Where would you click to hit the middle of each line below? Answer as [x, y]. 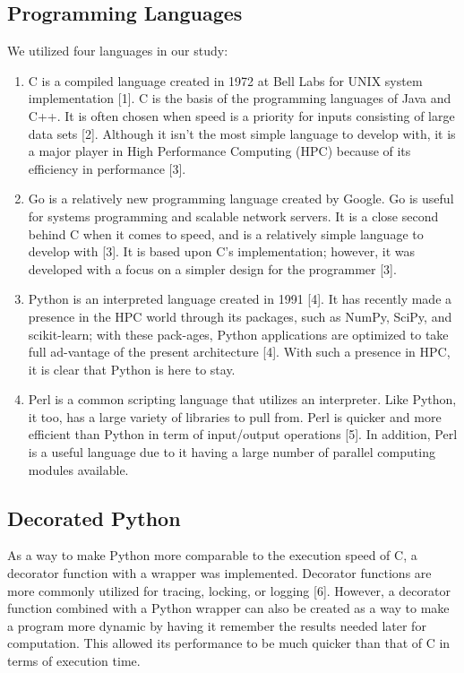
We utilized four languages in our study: [118, 51]
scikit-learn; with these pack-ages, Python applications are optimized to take [238, 334]
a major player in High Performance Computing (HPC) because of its [219, 151]
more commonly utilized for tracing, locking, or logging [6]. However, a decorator [229, 590]
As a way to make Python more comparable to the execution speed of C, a [212, 555]
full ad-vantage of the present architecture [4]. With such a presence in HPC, [239, 352]
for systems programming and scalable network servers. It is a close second [233, 216]
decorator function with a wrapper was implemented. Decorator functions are [219, 573]
